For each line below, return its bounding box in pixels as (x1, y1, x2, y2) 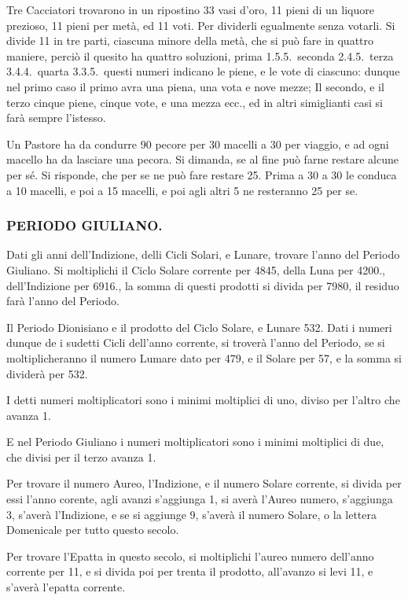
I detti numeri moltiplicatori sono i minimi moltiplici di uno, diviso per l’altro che (6, 392, 400, 408)
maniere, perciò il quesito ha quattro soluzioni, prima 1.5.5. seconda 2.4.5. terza (6, 47, 394, 64)
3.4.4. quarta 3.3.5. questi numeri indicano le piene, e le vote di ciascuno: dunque (6, 63, 400, 79)
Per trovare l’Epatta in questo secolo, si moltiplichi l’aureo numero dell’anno (6, 547, 374, 564)
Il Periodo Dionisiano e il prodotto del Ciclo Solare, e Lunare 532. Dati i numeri (6, 318, 392, 335)
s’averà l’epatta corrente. (6, 579, 126, 595)
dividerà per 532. (6, 365, 88, 381)
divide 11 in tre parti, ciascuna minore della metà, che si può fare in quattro (6, 32, 374, 49)
